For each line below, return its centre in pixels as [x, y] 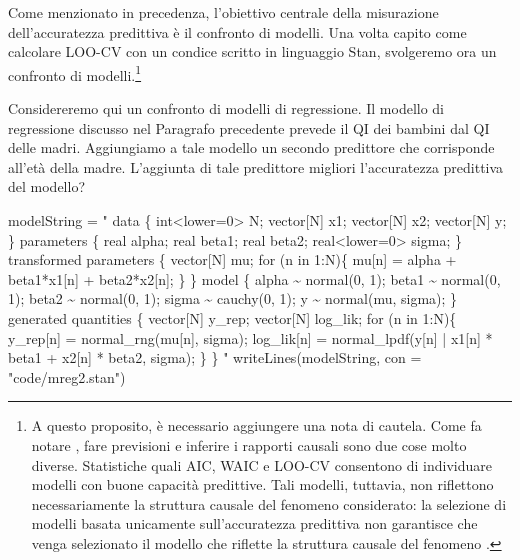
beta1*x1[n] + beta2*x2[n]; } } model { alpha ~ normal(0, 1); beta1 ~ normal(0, [254, 278]
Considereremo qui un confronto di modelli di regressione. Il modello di [226, 108]
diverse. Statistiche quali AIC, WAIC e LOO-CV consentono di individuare [261, 464]
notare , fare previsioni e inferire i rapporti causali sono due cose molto [249, 444]
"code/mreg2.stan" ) [67, 376]
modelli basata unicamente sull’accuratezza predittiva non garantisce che [254, 523]
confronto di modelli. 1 [75, 73]
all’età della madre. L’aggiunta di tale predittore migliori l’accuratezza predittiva [256, 166]
